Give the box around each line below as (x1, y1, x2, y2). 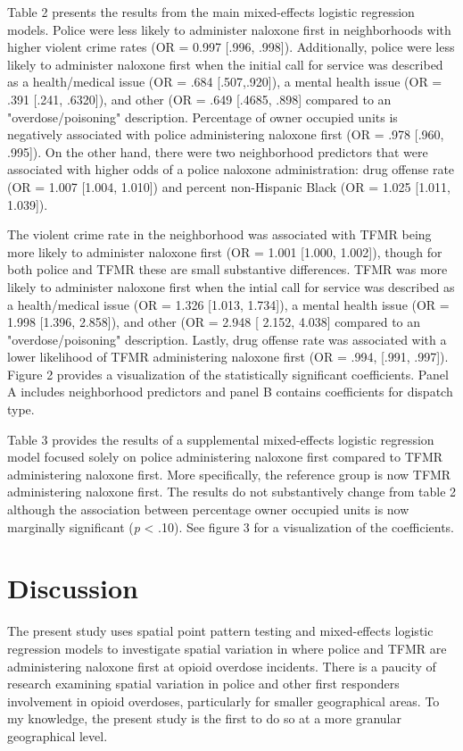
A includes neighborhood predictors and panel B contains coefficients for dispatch (7, 382, 453, 401)
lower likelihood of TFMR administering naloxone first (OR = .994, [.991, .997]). (7, 347, 449, 366)
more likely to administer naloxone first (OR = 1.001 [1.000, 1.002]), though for (7, 242, 442, 261)
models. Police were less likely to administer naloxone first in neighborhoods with (7, 20, 451, 38)
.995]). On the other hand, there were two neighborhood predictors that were (7, 142, 428, 161)
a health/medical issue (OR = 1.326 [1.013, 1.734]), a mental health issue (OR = (7, 295, 450, 313)
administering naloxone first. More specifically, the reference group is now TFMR (7, 464, 451, 483)
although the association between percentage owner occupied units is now (7, 500, 409, 519)
